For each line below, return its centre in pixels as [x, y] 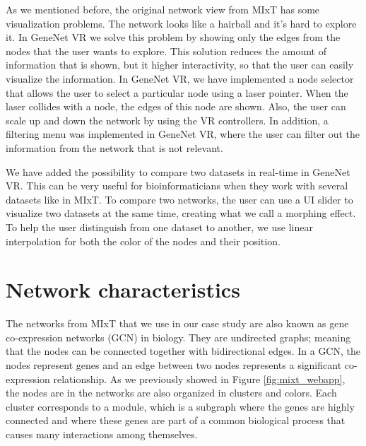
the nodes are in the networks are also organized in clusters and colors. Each [171, 393]
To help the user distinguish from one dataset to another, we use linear [159, 227]
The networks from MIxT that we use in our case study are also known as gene [177, 323]
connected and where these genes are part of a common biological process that [176, 420]
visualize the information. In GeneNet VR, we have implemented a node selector [180, 78]
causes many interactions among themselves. [102, 434]
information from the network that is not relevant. [114, 147]
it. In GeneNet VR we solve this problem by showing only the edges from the [173, 37]
